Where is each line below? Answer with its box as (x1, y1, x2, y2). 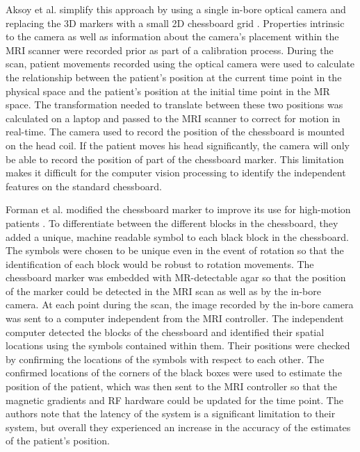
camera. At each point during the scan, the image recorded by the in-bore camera (6, 297, 354, 312)
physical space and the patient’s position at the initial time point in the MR (6, 83, 330, 98)
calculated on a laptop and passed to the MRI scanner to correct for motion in (6, 110, 341, 125)
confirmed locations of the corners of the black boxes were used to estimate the (6, 365, 342, 380)
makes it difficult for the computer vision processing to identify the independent (6, 165, 346, 180)
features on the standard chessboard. (6, 178, 162, 193)
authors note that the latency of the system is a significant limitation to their (6, 406, 336, 421)
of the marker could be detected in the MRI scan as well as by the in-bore (6, 283, 321, 298)
